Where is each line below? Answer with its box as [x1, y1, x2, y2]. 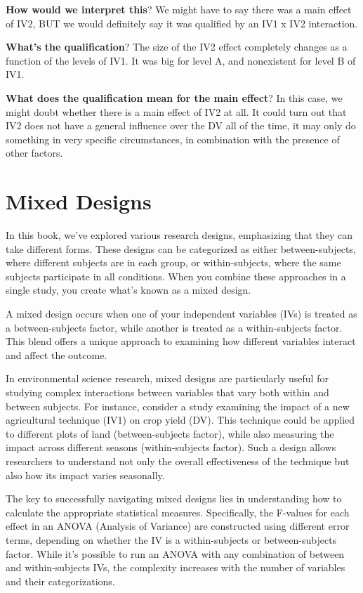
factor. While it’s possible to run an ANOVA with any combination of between [6, 546, 345, 561]
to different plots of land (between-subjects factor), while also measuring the [6, 426, 334, 441]
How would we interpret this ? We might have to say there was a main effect [6, 2, 352, 16]
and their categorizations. [6, 573, 115, 588]
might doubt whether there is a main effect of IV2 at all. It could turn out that [6, 104, 347, 119]
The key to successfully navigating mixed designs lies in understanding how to [6, 491, 342, 506]
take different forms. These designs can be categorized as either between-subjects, [6, 241, 356, 256]
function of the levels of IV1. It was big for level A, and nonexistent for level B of [6, 53, 356, 67]
